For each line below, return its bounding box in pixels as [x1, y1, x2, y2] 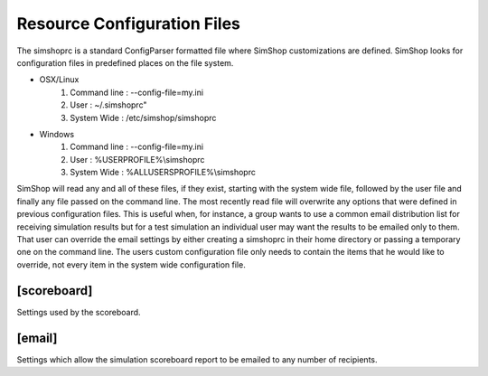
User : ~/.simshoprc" [70, 99, 147, 110]
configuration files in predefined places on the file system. [16, 57, 234, 68]
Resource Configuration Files [16, 14, 241, 33]
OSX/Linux [39, 74, 80, 85]
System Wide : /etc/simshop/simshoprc [70, 112, 217, 123]
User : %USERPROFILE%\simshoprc [70, 154, 205, 164]
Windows [39, 128, 75, 139]
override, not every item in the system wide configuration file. [16, 258, 246, 270]
